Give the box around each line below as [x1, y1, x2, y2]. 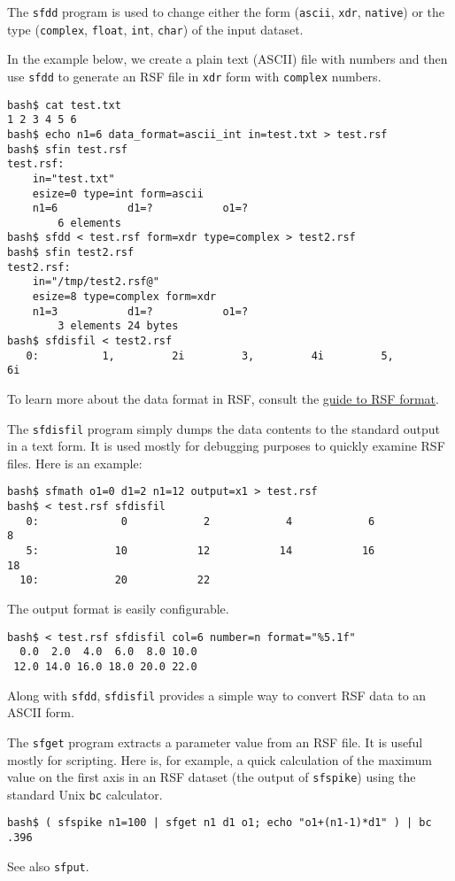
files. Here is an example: [7, 453, 143, 472]
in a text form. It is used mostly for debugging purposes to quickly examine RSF [7, 437, 445, 455]
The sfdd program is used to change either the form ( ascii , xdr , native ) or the [7, 3, 445, 20]
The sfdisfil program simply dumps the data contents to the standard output [7, 419, 441, 437]
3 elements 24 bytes [58, 320, 179, 333]
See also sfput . [7, 856, 89, 875]
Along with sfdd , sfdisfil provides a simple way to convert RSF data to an [7, 685, 427, 704]
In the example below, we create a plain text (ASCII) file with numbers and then [7, 50, 448, 68]
